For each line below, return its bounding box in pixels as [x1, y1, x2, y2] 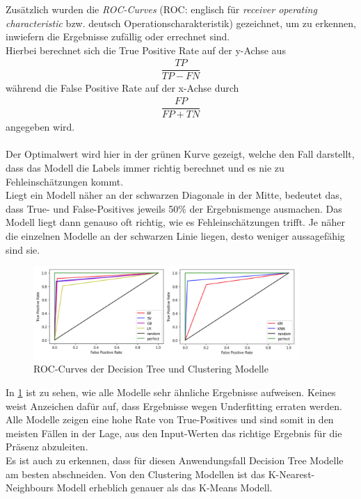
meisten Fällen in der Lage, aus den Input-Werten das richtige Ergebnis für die [6, 425, 342, 440]
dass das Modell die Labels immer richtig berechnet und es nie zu [6, 160, 284, 174]
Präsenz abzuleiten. [6, 439, 88, 454]
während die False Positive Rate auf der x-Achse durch [6, 81, 239, 95]
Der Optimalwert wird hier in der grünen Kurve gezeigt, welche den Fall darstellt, [6, 147, 355, 161]
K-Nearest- [268, 466, 315, 481]
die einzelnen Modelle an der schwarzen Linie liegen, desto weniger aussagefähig [6, 228, 345, 243]
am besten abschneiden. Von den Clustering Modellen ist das [6, 466, 265, 481]
